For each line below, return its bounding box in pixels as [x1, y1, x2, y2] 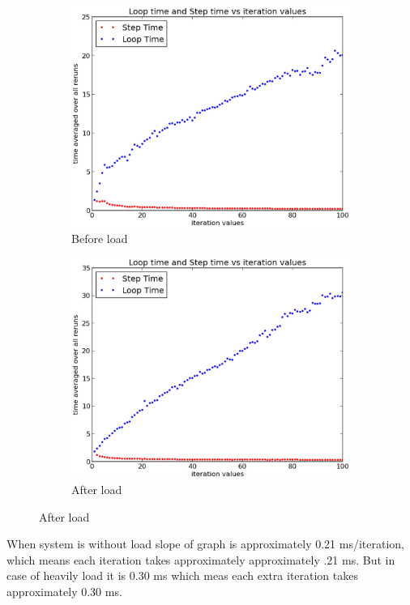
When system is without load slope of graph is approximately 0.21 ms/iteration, [6, 535, 404, 552]
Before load [71, 229, 128, 246]
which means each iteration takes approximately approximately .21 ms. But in [6, 551, 395, 568]
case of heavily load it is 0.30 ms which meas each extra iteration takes [6, 567, 358, 584]
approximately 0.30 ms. [6, 582, 122, 599]
